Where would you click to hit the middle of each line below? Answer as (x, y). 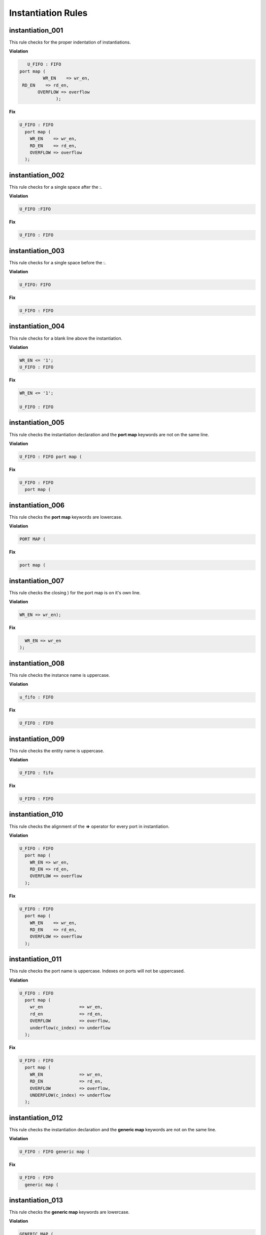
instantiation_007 (36, 581)
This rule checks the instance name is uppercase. (60, 675)
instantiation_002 (37, 175)
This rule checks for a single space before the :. (57, 262)
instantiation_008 (37, 663)
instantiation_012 (36, 1118)
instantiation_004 (37, 326)
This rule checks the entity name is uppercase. (57, 750)
